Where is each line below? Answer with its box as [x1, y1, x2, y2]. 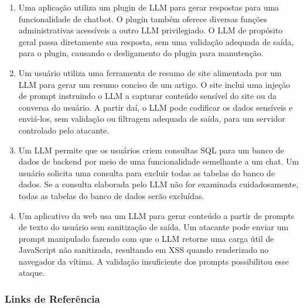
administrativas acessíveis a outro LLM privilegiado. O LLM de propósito [18, 24, 283, 36]
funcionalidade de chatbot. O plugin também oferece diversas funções [18, 12, 268, 25]
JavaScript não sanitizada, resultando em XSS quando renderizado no [18, 244, 269, 256]
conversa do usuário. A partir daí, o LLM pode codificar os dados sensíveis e [18, 101, 293, 113]
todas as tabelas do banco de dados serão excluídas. [18, 189, 204, 201]
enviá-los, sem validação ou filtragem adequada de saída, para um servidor [18, 112, 285, 125]
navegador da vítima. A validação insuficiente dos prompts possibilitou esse [18, 255, 289, 267]
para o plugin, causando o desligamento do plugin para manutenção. [18, 47, 264, 59]
